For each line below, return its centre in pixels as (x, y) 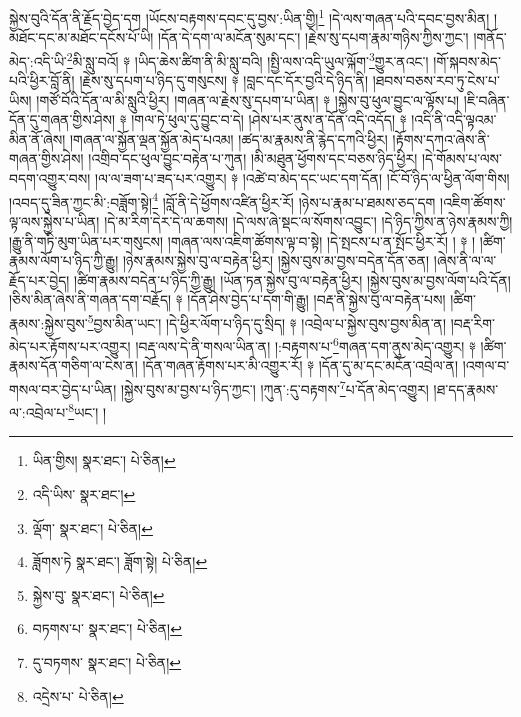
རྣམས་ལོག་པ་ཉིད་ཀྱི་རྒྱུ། (64, 260)
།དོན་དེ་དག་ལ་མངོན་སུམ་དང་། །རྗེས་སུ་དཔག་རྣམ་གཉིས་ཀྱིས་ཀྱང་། (313, 37)
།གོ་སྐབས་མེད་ (467, 60)
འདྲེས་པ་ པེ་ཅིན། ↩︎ (78, 695)
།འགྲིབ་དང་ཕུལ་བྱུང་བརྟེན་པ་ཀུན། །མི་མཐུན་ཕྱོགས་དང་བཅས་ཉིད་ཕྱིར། (253, 158)
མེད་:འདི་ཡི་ (38, 60)
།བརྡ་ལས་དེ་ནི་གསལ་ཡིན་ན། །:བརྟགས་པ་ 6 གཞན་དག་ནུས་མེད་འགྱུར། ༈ (305, 344)
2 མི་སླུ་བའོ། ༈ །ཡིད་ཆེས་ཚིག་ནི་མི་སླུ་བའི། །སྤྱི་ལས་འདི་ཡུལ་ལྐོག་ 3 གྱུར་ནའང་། (247, 59)
